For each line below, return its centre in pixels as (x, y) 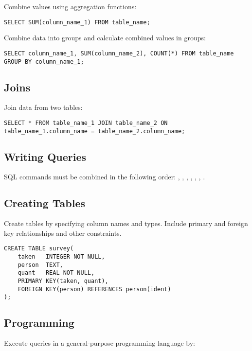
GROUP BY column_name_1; (44, 61)
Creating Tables (45, 203)
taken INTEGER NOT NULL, (61, 257)
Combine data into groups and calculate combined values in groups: (105, 38)
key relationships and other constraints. (63, 233)
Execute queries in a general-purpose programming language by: (99, 343)
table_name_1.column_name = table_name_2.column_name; (95, 131)
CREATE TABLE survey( (39, 249)
